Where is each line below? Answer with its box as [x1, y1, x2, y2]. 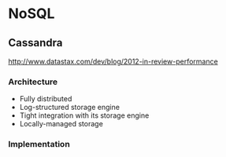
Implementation [8, 139, 71, 150]
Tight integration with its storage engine [19, 111, 150, 120]
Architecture [8, 76, 58, 87]
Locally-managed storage [19, 119, 104, 129]
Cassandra [8, 36, 63, 49]
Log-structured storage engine [19, 103, 120, 112]
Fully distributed [19, 94, 72, 104]
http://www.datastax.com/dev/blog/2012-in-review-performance [8, 57, 218, 66]
